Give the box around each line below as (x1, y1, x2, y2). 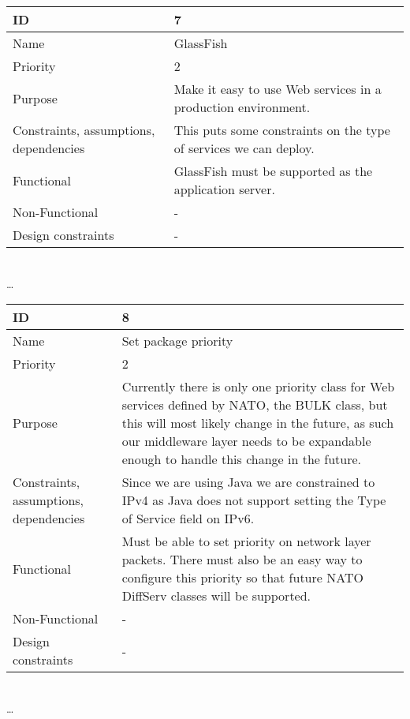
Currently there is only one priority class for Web (121, 377, 395, 396)
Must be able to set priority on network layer (121, 532, 371, 551)
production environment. (173, 98, 311, 116)
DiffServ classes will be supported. (121, 586, 311, 605)
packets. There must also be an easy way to (121, 550, 363, 569)
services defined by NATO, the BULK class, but (121, 395, 388, 414)
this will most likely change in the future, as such (121, 414, 394, 433)
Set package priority (121, 331, 233, 350)
